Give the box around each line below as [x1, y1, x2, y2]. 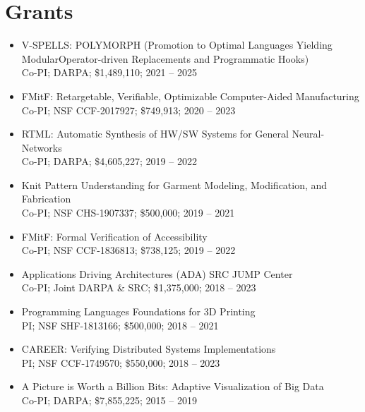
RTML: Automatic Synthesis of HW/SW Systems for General [21, 126, 289, 141]
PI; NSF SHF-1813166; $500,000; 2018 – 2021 [21, 317, 219, 332]
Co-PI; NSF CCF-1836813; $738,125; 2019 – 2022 [21, 243, 236, 257]
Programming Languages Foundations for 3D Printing [21, 304, 256, 319]
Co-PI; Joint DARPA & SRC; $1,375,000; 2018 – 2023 [21, 280, 256, 295]
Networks [21, 140, 62, 154]
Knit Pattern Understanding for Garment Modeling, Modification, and [21, 177, 328, 192]
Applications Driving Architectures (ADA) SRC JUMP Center [21, 266, 293, 281]
